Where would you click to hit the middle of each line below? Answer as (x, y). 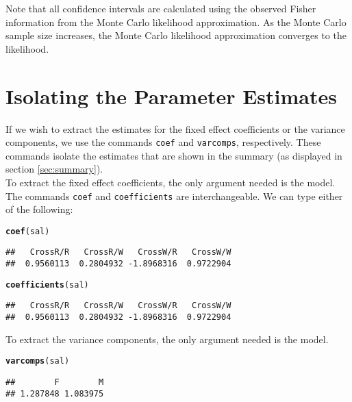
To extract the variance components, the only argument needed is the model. (167, 339)
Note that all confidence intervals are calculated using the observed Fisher (161, 8)
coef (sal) (28, 231)
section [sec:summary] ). (54, 169)
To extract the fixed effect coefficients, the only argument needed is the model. (171, 182)
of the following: (39, 209)
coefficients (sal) (47, 285)
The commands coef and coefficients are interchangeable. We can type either (174, 196)
